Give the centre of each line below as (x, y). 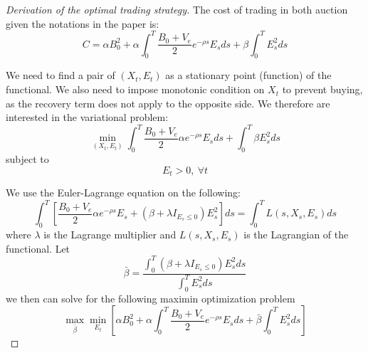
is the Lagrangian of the (296, 235)
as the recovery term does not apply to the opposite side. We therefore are (168, 103)
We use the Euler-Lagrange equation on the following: (123, 193)
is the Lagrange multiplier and (110, 235)
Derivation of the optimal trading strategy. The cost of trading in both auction (177, 9)
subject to (27, 159)
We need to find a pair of (61, 75)
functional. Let (38, 248)
